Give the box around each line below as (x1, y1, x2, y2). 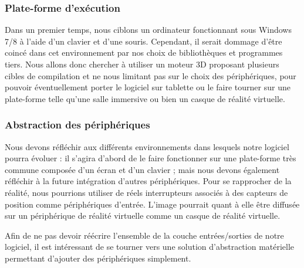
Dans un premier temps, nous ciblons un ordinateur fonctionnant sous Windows (5, 23, 292, 36)
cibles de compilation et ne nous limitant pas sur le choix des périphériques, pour (5, 69, 296, 82)
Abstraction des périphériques (5, 117, 150, 132)
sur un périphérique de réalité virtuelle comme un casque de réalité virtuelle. (5, 209, 281, 222)
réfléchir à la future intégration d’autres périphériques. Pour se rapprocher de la (5, 175, 292, 187)
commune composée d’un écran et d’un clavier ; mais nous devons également (5, 163, 280, 175)
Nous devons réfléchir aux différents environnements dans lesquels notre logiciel (5, 140, 289, 152)
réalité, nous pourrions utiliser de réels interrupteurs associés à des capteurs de (5, 186, 288, 198)
